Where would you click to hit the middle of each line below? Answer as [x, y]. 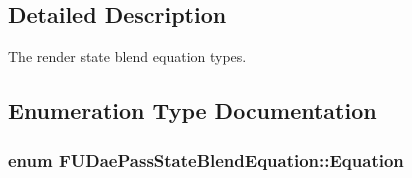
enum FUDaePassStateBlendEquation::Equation [206, 159]
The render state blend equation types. [127, 56]
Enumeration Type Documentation [192, 110]
